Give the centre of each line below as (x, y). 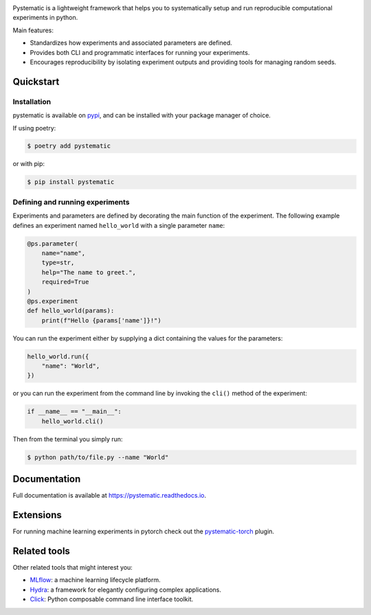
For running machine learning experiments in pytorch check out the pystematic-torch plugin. (144, 531)
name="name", (64, 253)
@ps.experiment (53, 301)
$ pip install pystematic (71, 182)
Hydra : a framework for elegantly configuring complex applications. (125, 590)
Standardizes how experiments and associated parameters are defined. (131, 43)
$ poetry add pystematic (69, 146)
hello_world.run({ (58, 356)
